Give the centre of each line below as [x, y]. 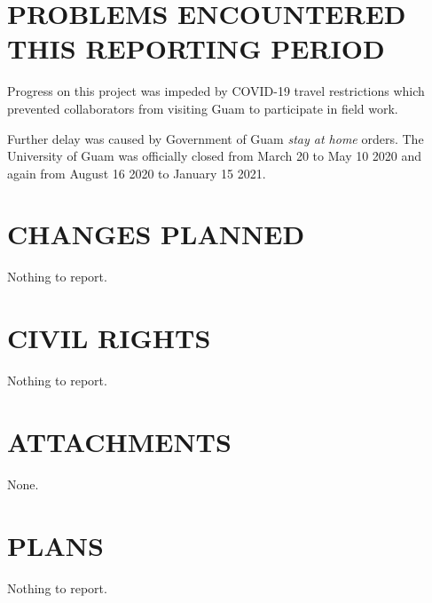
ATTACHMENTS [119, 441]
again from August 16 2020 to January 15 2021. [137, 173]
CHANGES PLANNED [156, 234]
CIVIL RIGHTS [109, 338]
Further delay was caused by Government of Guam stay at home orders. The [216, 138]
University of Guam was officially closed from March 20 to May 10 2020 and [215, 156]
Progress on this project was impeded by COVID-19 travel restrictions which [216, 91]
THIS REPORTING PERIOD [196, 48]
